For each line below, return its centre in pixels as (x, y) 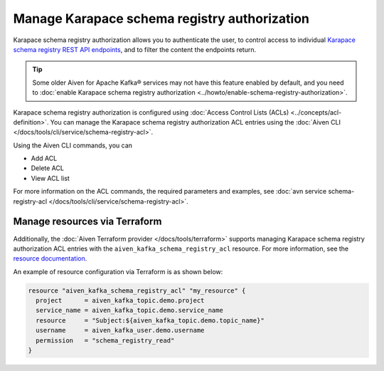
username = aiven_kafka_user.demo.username (120, 330)
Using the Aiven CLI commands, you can (73, 145)
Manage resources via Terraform (87, 222)
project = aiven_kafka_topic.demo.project (120, 301)
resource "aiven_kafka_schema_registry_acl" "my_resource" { (137, 291)
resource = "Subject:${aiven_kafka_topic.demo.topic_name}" (150, 320)
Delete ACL (47, 168)
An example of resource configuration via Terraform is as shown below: (118, 271)
